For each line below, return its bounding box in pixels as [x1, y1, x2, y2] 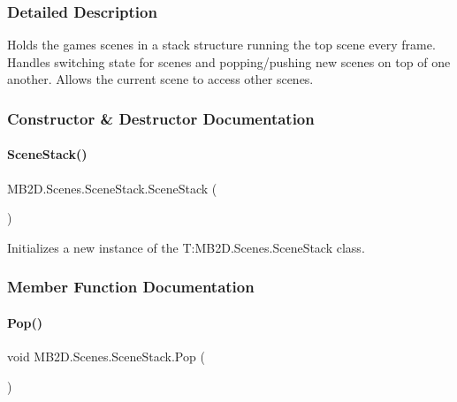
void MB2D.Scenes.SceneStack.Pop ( [7, 347, 205, 366]
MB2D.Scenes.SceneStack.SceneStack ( [7, 178, 217, 197]
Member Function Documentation [7, 276, 255, 298]
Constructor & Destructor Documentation [7, 107, 315, 129]
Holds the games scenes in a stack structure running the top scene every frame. [7, 35, 436, 54]
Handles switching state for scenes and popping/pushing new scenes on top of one [7, 52, 451, 71]
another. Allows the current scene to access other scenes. [7, 70, 314, 88]
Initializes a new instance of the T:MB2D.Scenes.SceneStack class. [7, 238, 365, 256]
